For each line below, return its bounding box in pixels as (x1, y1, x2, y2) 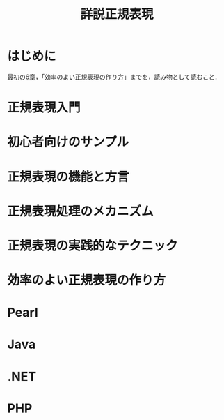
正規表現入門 (7, 100, 81, 116)
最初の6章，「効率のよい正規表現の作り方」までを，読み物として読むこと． (7, 73, 221, 81)
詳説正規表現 (79, 6, 154, 22)
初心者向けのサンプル (7, 134, 129, 150)
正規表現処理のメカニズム (7, 203, 154, 219)
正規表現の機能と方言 (7, 169, 130, 185)
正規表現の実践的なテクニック (7, 238, 179, 253)
